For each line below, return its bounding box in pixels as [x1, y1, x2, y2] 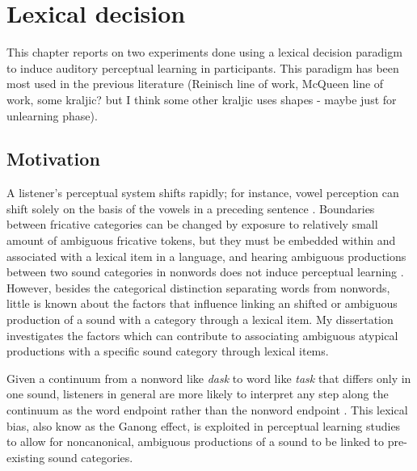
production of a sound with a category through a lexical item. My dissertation [6, 311, 394, 328]
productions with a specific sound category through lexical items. [6, 343, 329, 360]
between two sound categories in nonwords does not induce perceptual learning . [6, 263, 404, 280]
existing [6, 448, 45, 465]
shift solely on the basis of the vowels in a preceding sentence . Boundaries [6, 200, 375, 217]
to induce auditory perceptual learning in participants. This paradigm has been [6, 59, 399, 76]
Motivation [6, 146, 100, 171]
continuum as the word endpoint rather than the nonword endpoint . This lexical [6, 402, 408, 418]
